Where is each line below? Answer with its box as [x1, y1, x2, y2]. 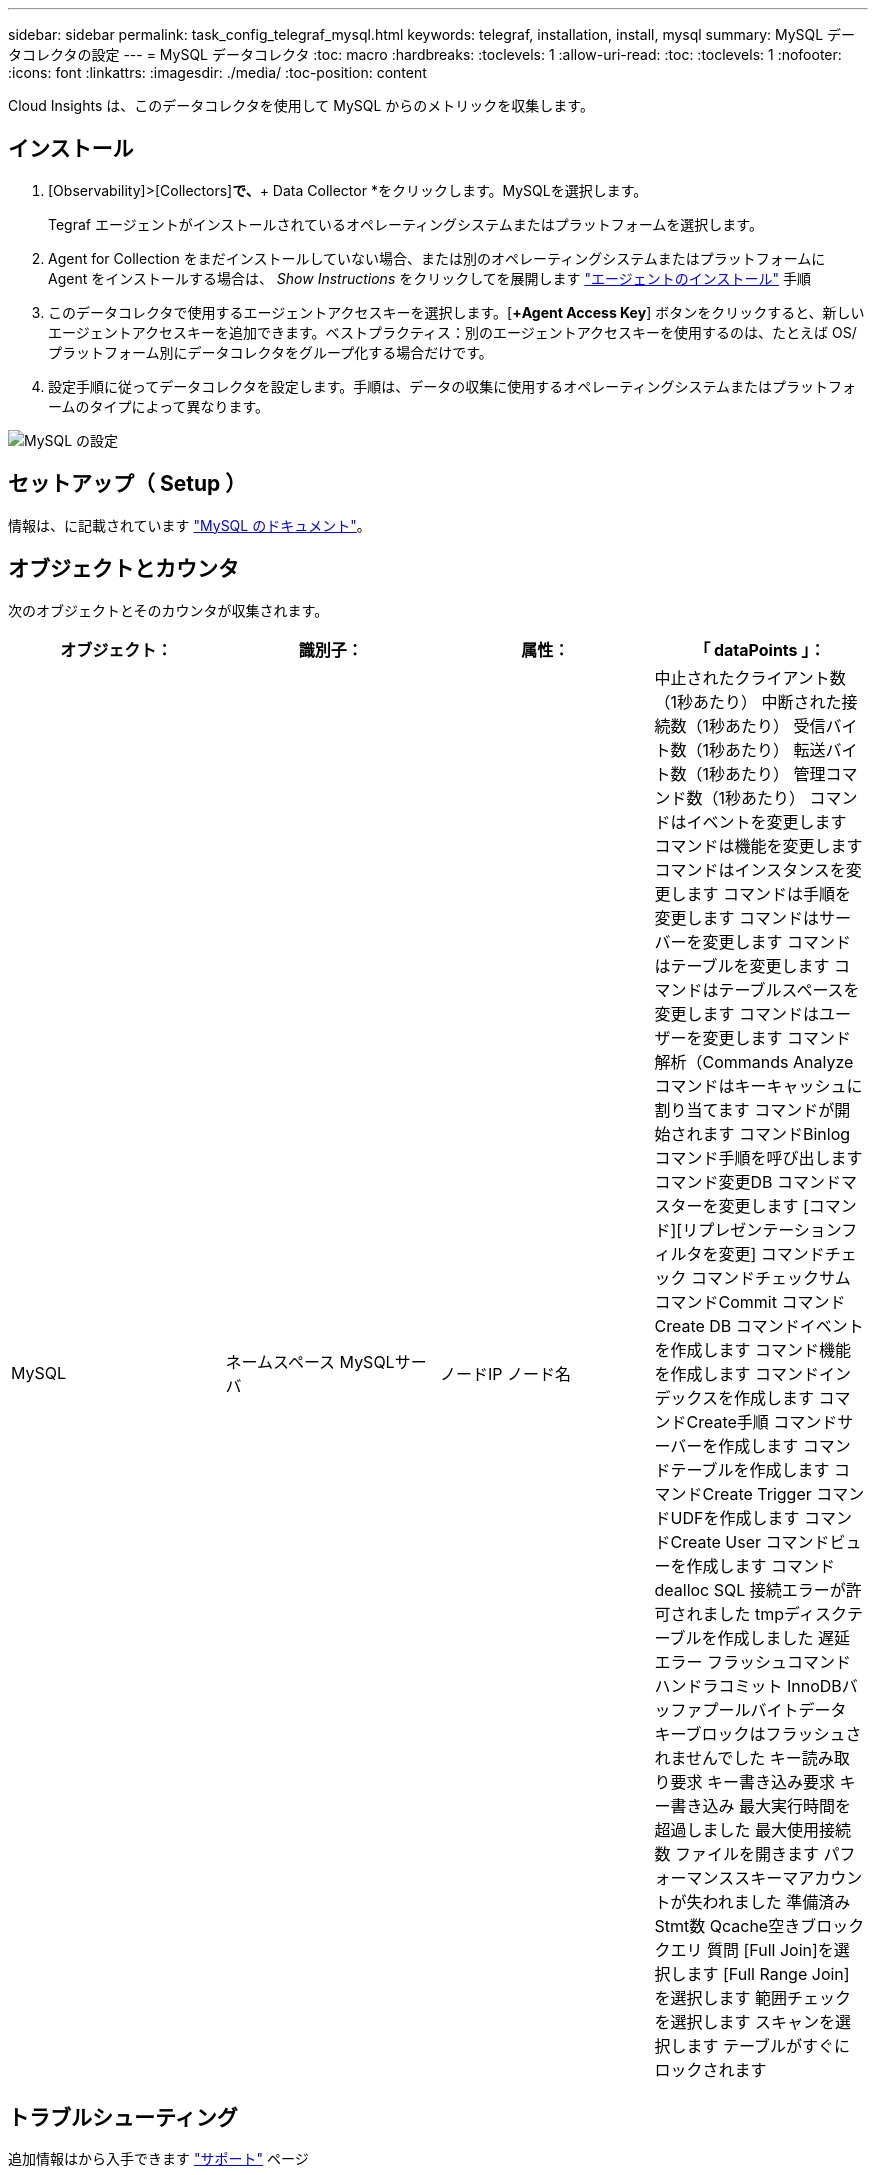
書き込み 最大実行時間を [670, 1795, 852, 1816]
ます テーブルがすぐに [686, 2035, 851, 2056]
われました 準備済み [702, 1891, 851, 1912]
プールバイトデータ [702, 1699, 847, 1720]
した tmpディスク [718, 1603, 847, 1624]
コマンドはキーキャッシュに [654, 1075, 863, 1096]
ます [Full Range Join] [686, 1963, 850, 1984]
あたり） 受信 [725, 715, 826, 736]
